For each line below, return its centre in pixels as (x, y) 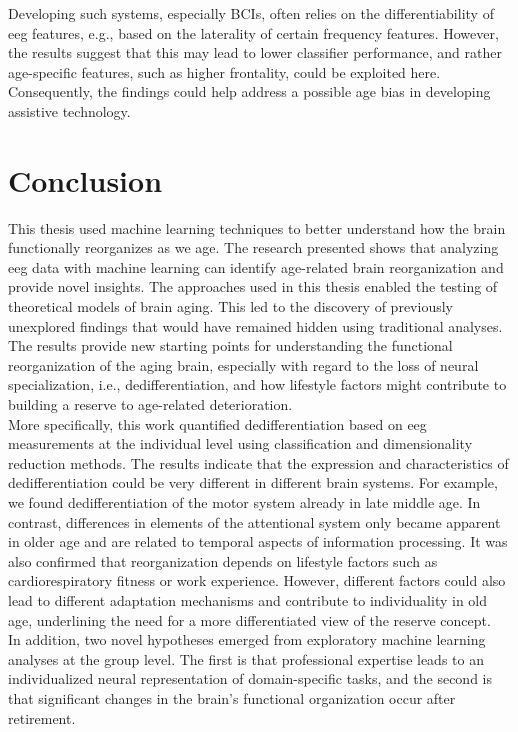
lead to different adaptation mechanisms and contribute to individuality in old (248, 599)
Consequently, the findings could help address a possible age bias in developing (249, 91)
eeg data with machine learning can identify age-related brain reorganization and (256, 266)
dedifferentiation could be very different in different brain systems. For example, (253, 482)
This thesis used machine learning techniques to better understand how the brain (257, 227)
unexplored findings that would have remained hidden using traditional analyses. (255, 325)
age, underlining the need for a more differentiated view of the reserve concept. (249, 619)
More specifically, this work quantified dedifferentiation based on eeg (217, 423)
